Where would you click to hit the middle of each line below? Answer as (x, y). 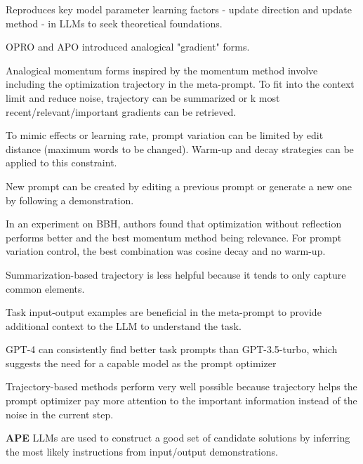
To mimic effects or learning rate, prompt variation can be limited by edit (165, 135)
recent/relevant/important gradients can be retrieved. (121, 111)
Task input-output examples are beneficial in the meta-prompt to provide (164, 312)
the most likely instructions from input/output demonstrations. (142, 451)
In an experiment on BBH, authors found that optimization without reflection (174, 224)
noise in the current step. (60, 414)
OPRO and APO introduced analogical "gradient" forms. (128, 47)
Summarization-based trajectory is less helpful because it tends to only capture (176, 274)
